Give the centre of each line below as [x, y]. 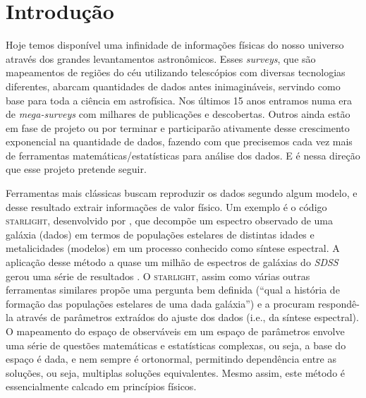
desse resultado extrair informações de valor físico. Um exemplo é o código [166, 206]
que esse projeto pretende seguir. [76, 169]
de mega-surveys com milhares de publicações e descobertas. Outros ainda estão [178, 114]
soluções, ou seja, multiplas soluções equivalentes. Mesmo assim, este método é [176, 372]
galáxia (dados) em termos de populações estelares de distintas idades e [160, 234]
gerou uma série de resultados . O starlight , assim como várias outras [158, 276]
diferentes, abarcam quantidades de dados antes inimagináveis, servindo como [173, 86]
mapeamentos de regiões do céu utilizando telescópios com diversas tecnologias [176, 72]
